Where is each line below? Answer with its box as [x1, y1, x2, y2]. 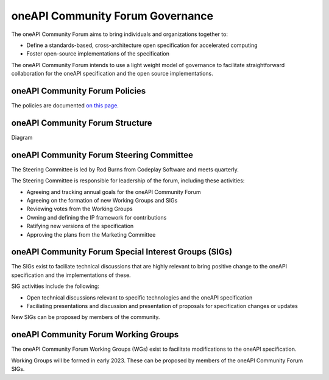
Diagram [11, 134, 33, 141]
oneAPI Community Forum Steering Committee [11, 149, 193, 160]
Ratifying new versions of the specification [26, 223, 134, 230]
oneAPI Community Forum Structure [11, 118, 152, 128]
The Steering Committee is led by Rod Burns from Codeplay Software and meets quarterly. [11, 165, 239, 173]
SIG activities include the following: [11, 282, 100, 290]
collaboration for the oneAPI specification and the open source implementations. [11, 70, 213, 77]
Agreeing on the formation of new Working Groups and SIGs [26, 197, 178, 204]
